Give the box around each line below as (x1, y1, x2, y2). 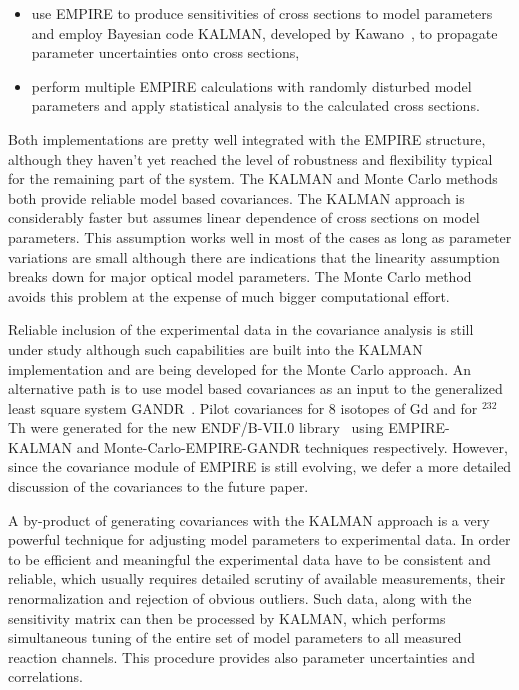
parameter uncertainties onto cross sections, (31, 42, 300, 63)
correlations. (8, 666, 83, 687)
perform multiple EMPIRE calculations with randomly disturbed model (31, 75, 472, 96)
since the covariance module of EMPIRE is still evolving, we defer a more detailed (8, 456, 512, 477)
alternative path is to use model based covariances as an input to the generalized (8, 378, 503, 399)
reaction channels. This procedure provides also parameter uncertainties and (8, 646, 475, 667)
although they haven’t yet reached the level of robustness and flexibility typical (8, 148, 493, 169)
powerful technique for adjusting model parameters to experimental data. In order (8, 529, 511, 550)
